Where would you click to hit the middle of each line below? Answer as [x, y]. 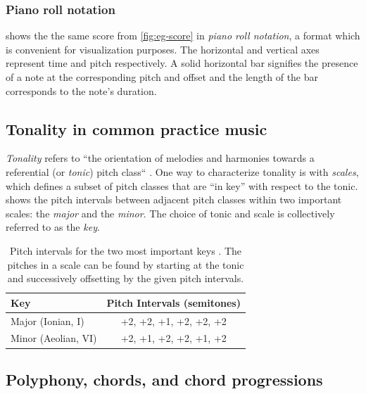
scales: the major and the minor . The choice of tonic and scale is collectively [170, 213]
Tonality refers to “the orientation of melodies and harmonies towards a [160, 158]
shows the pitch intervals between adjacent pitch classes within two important [174, 199]
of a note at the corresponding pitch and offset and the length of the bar [162, 77]
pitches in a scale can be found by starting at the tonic [126, 264]
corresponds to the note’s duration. [81, 90]
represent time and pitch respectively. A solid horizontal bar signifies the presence [182, 63]
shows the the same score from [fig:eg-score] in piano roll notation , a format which [183, 36]
